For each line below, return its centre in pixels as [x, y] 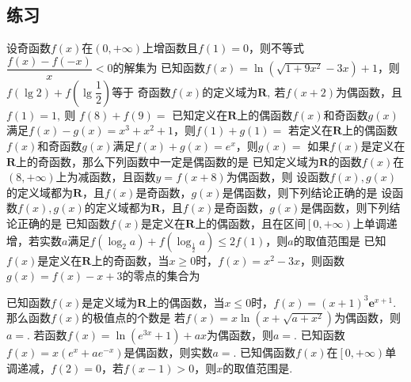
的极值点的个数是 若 [134, 318]
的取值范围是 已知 [340, 240]
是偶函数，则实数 [168, 352]
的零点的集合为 [161, 276]
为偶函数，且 [369, 91]
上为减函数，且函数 [106, 177]
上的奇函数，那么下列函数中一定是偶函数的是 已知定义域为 [167, 161]
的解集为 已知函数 [159, 68]
